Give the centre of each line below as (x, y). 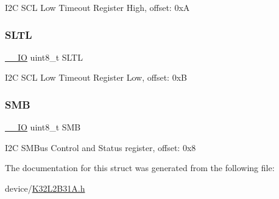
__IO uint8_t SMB (43, 127)
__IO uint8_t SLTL (44, 57)
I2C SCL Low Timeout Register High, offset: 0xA (97, 7)
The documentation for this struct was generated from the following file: (140, 168)
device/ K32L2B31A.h (45, 188)
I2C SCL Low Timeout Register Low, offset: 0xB (96, 77)
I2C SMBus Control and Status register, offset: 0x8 (101, 147)
